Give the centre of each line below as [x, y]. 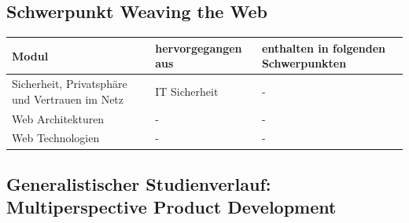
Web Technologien [56, 138]
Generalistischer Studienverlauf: [139, 183]
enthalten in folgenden [324, 48]
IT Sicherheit [187, 91]
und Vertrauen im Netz [68, 99]
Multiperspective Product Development [171, 207]
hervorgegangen [199, 48]
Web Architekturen [58, 118]
